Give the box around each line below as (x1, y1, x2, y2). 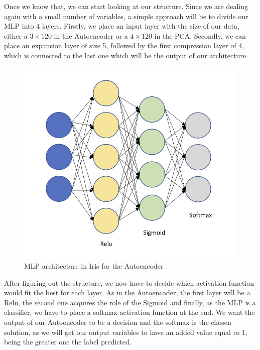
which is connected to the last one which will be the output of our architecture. (4, 50, 248, 60)
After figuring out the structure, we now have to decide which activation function (4, 277, 254, 288)
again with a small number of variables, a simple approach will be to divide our (4, 11, 248, 21)
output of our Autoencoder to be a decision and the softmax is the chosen (4, 316, 231, 327)
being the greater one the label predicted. (4, 336, 132, 347)
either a (4, 30, 28, 41)
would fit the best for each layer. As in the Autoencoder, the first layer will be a (4, 287, 250, 298)
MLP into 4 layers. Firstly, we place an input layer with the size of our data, (4, 21, 239, 31)
